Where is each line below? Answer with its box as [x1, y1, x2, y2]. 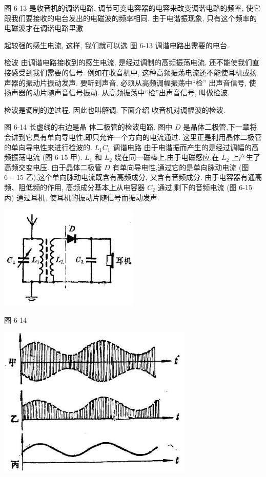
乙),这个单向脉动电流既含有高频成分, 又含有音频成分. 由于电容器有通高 [26, 172, 262, 182]
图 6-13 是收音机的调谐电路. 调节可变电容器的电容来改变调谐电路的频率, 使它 [4, 3, 261, 13]
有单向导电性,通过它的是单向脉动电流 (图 [112, 161, 249, 172]
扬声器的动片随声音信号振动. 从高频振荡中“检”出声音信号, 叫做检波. [4, 87, 230, 98]
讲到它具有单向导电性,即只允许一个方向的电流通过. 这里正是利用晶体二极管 [11, 131, 262, 142]
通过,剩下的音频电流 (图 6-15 [157, 181, 252, 192]
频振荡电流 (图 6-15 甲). [4, 152, 83, 162]
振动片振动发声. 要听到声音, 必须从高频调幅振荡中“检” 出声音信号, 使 [25, 77, 256, 88]
